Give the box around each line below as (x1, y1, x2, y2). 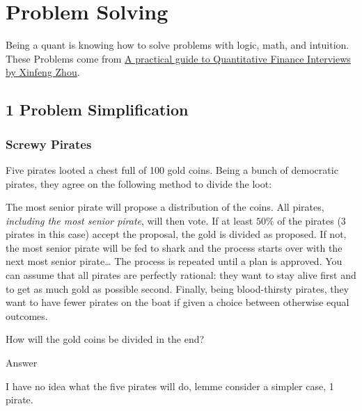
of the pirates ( (277, 213, 341, 227)
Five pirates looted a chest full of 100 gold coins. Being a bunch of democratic (6, 162, 338, 177)
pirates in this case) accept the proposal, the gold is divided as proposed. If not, (6, 227, 347, 241)
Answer (6, 355, 38, 370)
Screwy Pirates (6, 135, 92, 152)
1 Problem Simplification (6, 99, 189, 120)
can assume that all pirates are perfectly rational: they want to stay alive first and (6, 268, 356, 282)
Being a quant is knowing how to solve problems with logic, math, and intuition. (6, 38, 349, 52)
